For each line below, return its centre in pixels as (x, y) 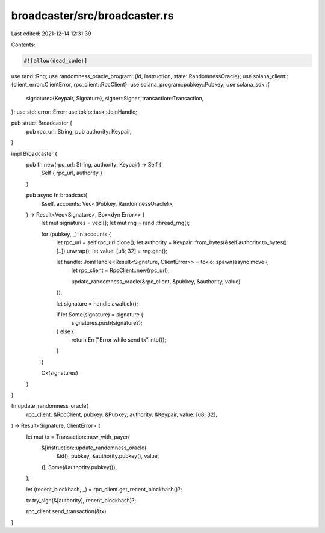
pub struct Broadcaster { (42, 123)
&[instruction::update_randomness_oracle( (94, 448)
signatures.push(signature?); (107, 323)
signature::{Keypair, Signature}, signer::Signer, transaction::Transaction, (115, 98)
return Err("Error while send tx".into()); (119, 340)
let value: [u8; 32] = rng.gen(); (130, 251)
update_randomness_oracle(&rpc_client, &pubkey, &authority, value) (156, 281)
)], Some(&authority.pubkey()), (79, 467)
